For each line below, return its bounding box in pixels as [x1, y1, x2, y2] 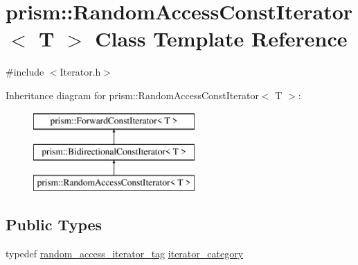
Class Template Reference [95, 24, 348, 53]
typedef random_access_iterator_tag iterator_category [6, 246, 244, 260]
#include [6, 65, 44, 79]
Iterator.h [60, 65, 101, 79]
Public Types [6, 213, 102, 234]
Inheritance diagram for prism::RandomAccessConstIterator [6, 87, 259, 102]
